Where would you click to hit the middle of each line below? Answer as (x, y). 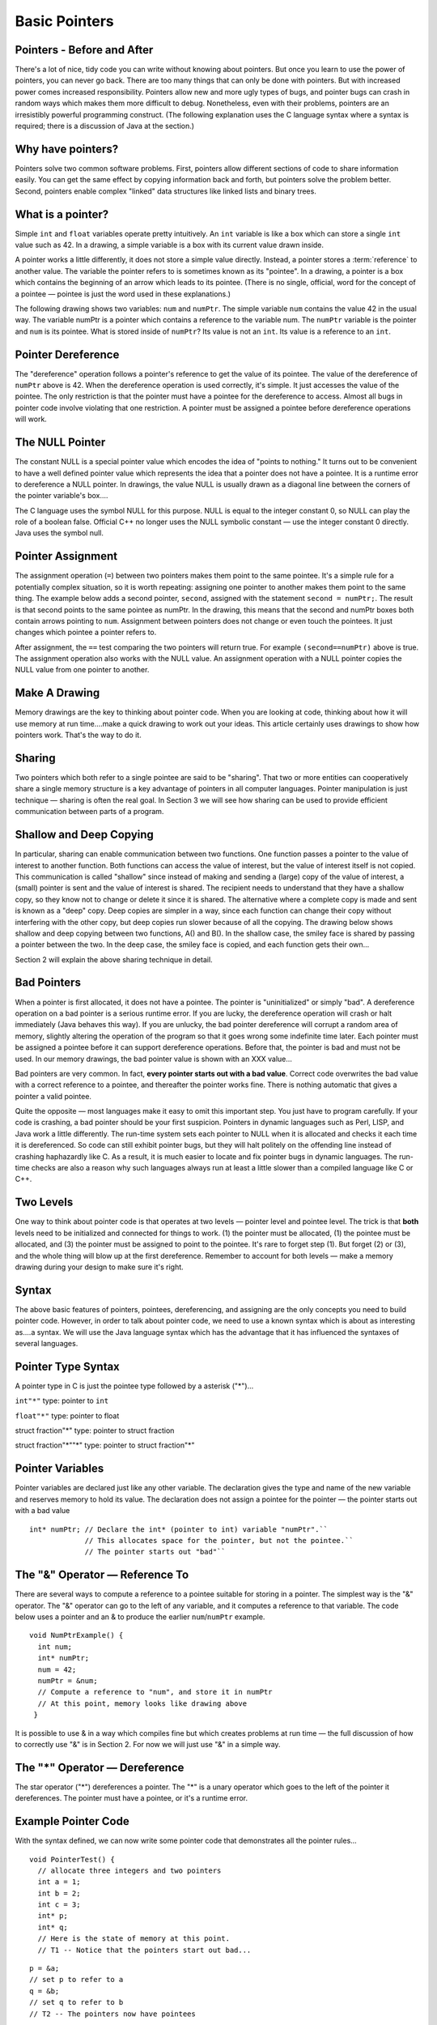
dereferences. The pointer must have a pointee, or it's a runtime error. (132, 1798)
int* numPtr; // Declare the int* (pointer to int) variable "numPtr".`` (179, 1529)
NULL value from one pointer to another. (82, 670)
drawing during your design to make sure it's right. (99, 1267)
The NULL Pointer (60, 443)
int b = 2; (59, 1893)
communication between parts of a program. (89, 812)
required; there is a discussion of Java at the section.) (104, 126)
